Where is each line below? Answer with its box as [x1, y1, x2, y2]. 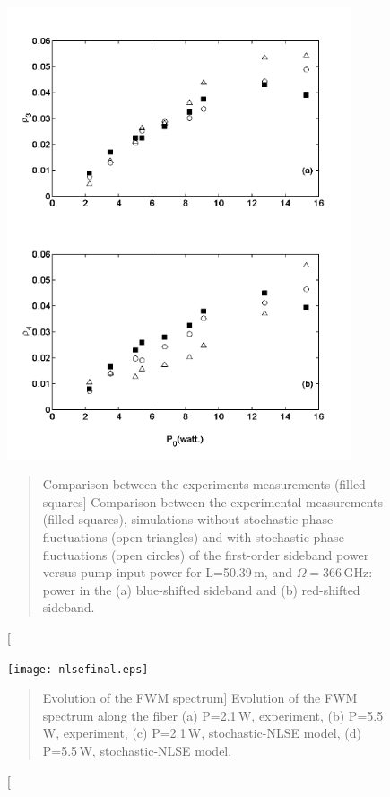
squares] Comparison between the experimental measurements [42, 492, 384, 511]
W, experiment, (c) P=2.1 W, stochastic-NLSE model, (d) [42, 723, 361, 742]
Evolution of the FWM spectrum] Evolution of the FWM [42, 688, 358, 707]
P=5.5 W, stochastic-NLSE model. [42, 740, 232, 759]
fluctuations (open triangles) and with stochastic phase [42, 527, 344, 546]
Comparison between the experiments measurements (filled [42, 475, 366, 494]
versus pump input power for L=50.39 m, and [42, 563, 292, 582]
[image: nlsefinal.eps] [7, 662, 149, 676]
